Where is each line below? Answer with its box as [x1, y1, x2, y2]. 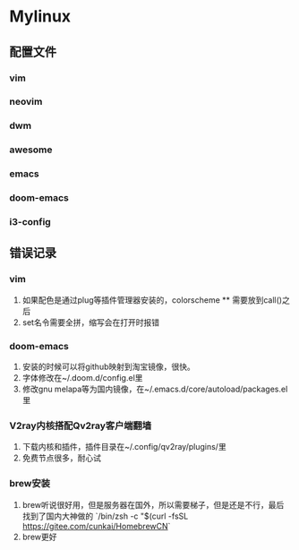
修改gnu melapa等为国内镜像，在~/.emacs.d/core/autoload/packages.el [21, 383, 288, 395]
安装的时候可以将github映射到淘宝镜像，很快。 [21, 361, 195, 373]
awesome [9, 143, 53, 156]
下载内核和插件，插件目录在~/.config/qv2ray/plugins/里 [21, 442, 226, 452]
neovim [9, 96, 43, 108]
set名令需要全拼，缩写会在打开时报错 [21, 316, 159, 328]
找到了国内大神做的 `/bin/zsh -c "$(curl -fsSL [21, 511, 189, 521]
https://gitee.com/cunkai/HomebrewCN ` [21, 520, 171, 531]
